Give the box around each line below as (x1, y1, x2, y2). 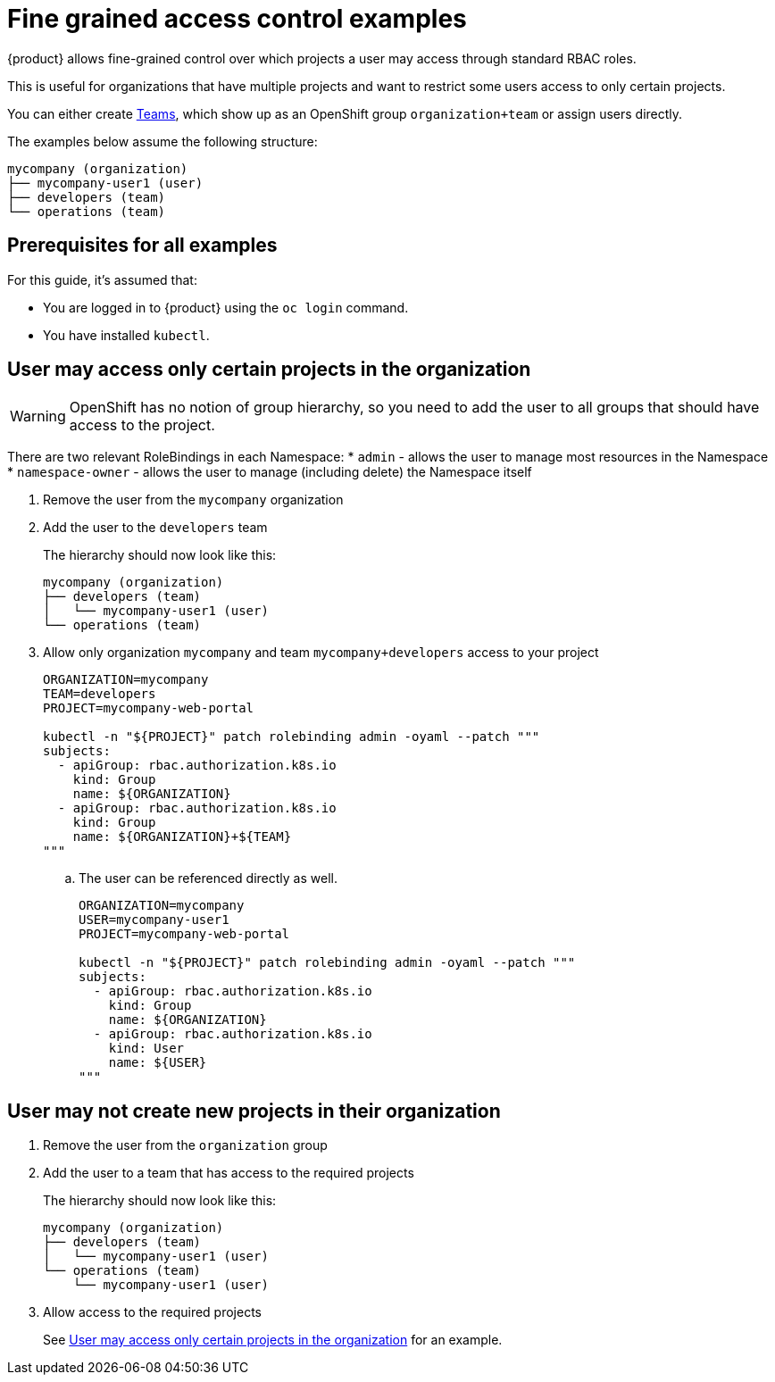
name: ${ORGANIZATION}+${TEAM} (72, 829, 292, 845)
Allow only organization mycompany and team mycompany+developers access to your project (43, 645, 599, 661)
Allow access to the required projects (43, 1304, 262, 1320)
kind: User (108, 1041, 185, 1056)
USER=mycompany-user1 (79, 912, 229, 928)
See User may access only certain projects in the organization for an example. (43, 1332, 503, 1348)
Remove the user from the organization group (43, 1137, 328, 1153)
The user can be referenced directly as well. (79, 870, 337, 887)
